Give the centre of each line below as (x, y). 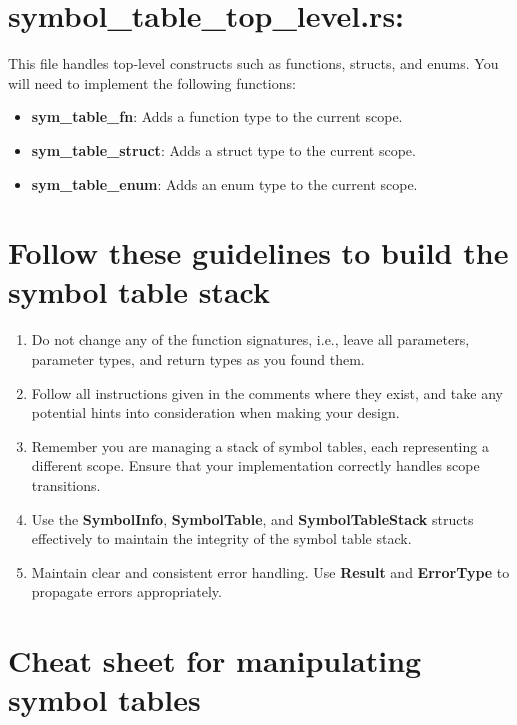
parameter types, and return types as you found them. (198, 359)
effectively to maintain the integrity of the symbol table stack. (221, 538)
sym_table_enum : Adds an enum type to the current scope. (224, 183)
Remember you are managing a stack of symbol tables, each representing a (260, 445)
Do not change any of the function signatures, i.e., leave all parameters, (250, 339)
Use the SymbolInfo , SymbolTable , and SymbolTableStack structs (252, 518)
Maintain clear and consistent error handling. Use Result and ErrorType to (270, 571)
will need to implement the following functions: (152, 82)
